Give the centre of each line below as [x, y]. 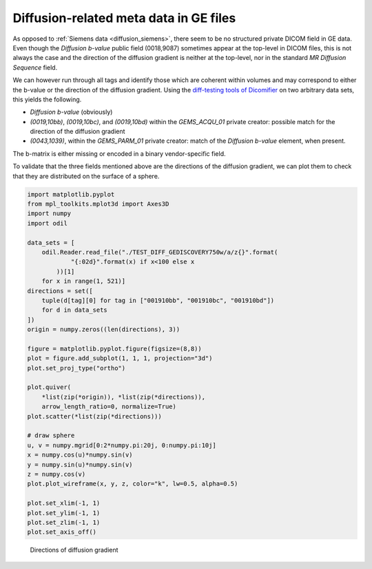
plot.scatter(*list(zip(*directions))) [94, 416]
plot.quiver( [49, 387]
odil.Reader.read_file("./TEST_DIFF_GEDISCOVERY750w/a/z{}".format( [160, 252]
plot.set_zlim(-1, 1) [64, 522]
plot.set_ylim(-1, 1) [64, 513]
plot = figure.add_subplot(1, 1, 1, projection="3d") [120, 358]
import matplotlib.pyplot [71, 194]
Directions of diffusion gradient [74, 550]
